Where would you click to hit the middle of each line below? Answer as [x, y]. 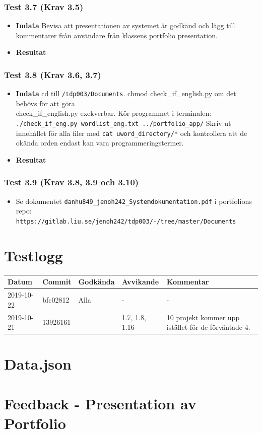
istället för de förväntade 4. [208, 327]
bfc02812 [56, 299]
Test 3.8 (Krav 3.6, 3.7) [53, 74]
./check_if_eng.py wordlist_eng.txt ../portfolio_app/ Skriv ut [123, 123]
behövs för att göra [45, 103]
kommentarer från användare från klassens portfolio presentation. [117, 35]
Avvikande [140, 282]
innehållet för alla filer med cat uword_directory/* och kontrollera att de [132, 133]
